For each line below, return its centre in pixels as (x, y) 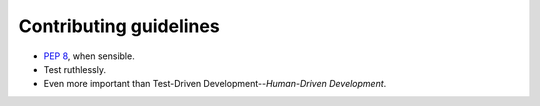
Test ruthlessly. (75, 69)
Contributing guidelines (119, 26)
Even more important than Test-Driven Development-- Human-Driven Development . (215, 84)
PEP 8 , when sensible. (89, 56)
